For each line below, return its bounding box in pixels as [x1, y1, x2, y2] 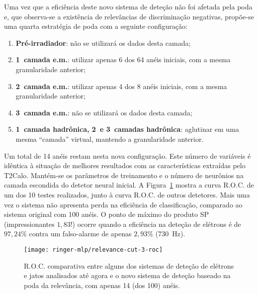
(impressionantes [4, 218, 55, 229]
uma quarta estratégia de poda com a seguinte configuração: [4, 21, 187, 31]
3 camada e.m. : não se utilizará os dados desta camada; [15, 107, 192, 117]
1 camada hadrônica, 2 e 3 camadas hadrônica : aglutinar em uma [15, 124, 239, 134]
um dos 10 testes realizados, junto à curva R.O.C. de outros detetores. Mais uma [4, 189, 250, 199]
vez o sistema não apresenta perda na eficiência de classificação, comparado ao [4, 199, 243, 209]
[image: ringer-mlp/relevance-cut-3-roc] [24, 246, 163, 253]
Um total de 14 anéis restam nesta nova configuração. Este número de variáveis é [4, 150, 251, 161]
